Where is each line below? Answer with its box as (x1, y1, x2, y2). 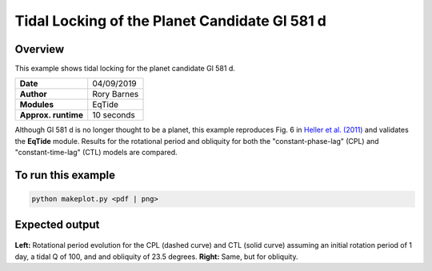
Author (19, 89, 47, 100)
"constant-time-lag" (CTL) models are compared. (14, 148, 178, 157)
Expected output (14, 217, 100, 231)
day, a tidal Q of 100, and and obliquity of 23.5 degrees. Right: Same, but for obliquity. (14, 252, 298, 261)
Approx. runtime (19, 110, 84, 121)
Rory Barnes (92, 89, 139, 100)
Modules (19, 99, 54, 110)
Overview (14, 42, 65, 56)
